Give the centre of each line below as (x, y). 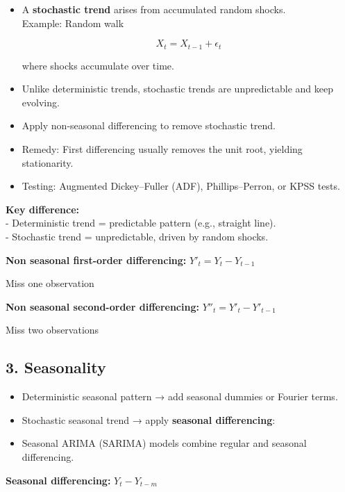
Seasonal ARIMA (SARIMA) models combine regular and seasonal (164, 443)
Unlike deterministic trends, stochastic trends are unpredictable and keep (177, 89)
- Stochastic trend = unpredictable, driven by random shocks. (137, 236)
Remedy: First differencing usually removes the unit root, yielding (162, 149)
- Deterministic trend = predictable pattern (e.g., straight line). (141, 223)
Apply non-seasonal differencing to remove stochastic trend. (149, 125)
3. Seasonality (56, 367)
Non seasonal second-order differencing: (102, 306)
